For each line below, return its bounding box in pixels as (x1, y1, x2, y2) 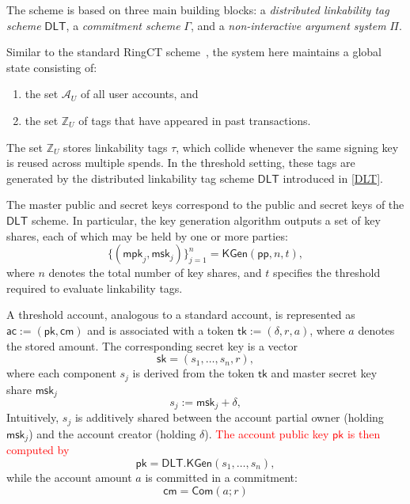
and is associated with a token (87, 321, 234, 338)
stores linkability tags (63, 138, 168, 155)
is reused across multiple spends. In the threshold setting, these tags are (6, 154, 355, 171)
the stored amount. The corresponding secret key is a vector (6, 337, 298, 354)
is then (347, 425, 381, 441)
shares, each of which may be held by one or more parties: (6, 227, 288, 244)
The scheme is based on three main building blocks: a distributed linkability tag (6, 2, 389, 17)
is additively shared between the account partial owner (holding (74, 409, 384, 426)
